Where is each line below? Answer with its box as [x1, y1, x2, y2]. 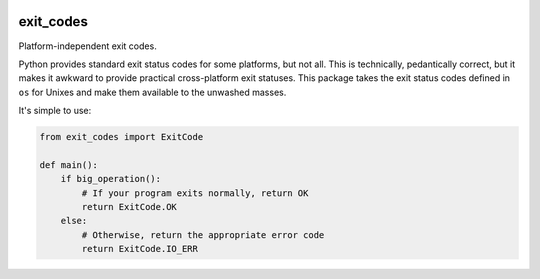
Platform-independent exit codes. [18, 40, 157, 52]
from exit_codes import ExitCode [39, 131, 204, 143]
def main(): [39, 159, 99, 170]
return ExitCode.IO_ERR [81, 243, 199, 255]
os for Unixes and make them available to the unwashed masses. [18, 86, 287, 98]
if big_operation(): [60, 173, 162, 185]
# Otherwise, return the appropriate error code [81, 229, 325, 240]
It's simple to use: [18, 105, 92, 117]
